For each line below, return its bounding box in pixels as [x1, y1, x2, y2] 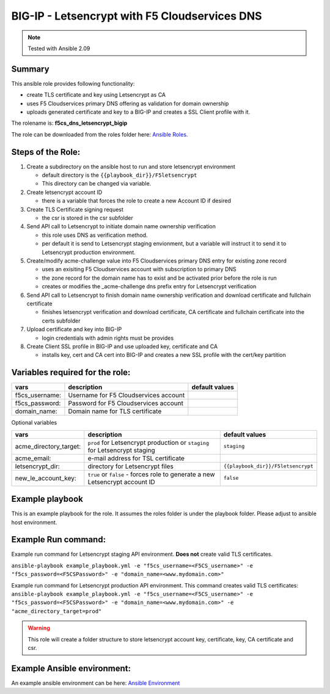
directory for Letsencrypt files [87, 462, 174, 471]
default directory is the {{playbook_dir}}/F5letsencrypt [42, 171, 197, 179]
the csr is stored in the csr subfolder [42, 214, 134, 222]
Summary [11, 64, 50, 74]
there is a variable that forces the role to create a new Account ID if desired [42, 197, 232, 204]
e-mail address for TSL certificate [87, 453, 185, 462]
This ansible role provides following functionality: [11, 80, 135, 87]
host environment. [11, 518, 57, 526]
